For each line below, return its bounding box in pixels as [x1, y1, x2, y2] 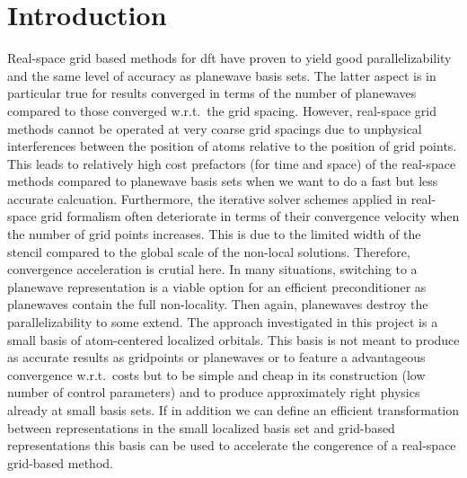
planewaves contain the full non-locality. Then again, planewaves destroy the [7, 295, 428, 314]
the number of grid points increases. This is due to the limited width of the [7, 225, 421, 243]
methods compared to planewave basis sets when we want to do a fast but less [7, 172, 438, 190]
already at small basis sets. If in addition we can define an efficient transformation [7, 401, 460, 419]
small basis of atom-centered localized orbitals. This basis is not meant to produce [7, 330, 460, 349]
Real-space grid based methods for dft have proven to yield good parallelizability [7, 49, 452, 67]
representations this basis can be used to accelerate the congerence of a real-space [7, 436, 456, 455]
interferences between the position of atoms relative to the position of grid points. [7, 137, 457, 155]
